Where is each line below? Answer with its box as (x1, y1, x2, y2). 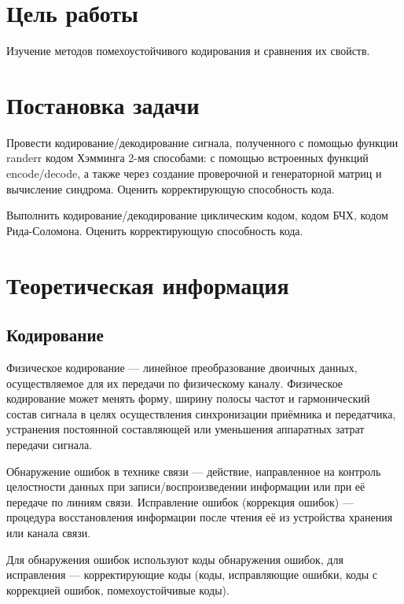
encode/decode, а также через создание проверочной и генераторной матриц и (6, 165, 382, 182)
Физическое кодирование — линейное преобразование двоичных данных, (6, 359, 358, 375)
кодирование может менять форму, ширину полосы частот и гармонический (6, 390, 370, 407)
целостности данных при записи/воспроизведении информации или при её (6, 478, 365, 495)
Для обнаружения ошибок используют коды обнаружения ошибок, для (6, 551, 343, 567)
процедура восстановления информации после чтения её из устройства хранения (6, 509, 393, 525)
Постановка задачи (6, 88, 200, 120)
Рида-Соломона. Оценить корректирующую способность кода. (6, 222, 303, 238)
